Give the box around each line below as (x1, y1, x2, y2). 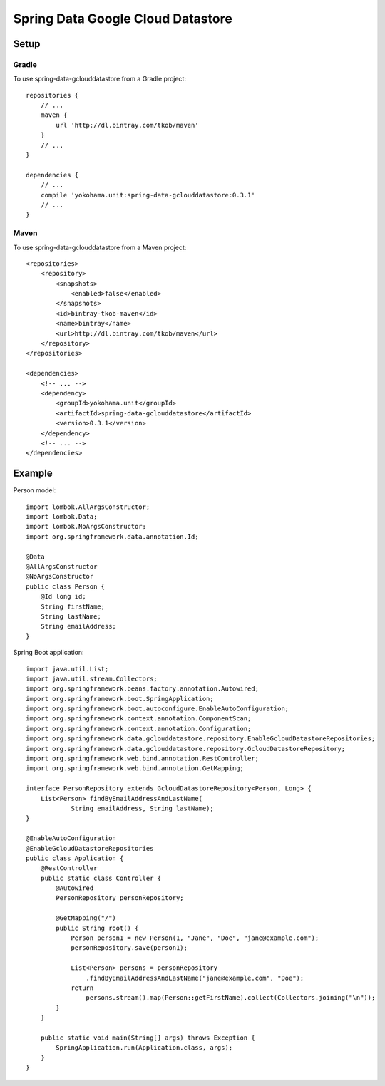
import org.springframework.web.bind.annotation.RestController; (26, 755, 260, 762)
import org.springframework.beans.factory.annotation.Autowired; (26, 685, 260, 693)
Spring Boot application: (13, 648, 85, 657)
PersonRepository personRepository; (56, 894, 185, 902)
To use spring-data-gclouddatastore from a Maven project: (13, 243, 187, 252)
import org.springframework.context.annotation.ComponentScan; (26, 715, 252, 723)
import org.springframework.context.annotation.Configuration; (26, 724, 252, 733)
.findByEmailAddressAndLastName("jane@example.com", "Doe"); (86, 973, 304, 982)
